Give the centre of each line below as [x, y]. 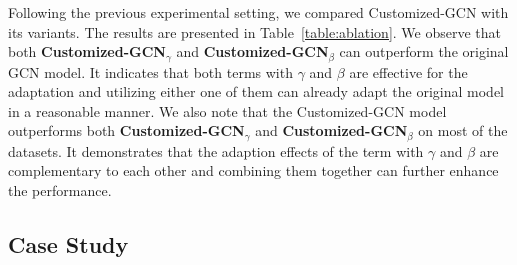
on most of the [463, 130]
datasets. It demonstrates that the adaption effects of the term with [216, 150]
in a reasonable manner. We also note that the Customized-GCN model [227, 110]
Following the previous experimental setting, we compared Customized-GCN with [258, 12]
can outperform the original [424, 51]
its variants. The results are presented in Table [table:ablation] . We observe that [255, 31]
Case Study [68, 244]
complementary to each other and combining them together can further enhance [253, 170]
